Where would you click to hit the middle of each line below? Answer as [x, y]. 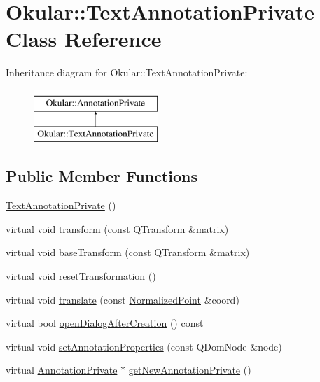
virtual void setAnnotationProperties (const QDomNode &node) [144, 346]
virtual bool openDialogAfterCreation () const [105, 323]
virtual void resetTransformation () [81, 276]
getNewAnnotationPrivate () [190, 370]
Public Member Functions [102, 176]
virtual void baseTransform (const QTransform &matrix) [128, 252]
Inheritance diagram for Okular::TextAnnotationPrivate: [127, 72]
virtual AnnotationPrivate [62, 370]
